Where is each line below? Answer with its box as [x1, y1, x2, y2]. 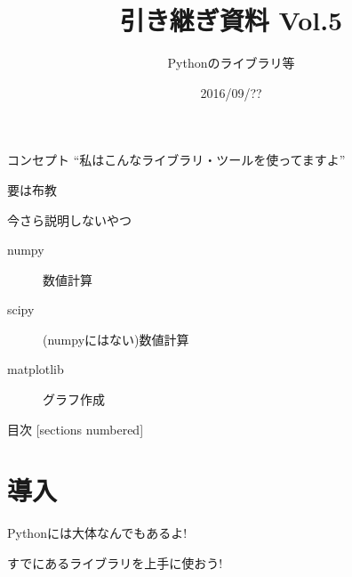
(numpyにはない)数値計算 [43, 329, 189, 348]
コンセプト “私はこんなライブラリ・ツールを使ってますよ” [7, 150, 346, 169]
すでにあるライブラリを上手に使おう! [7, 553, 223, 572]
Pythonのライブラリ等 [167, 53, 295, 72]
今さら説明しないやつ [7, 210, 132, 229]
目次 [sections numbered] [7, 419, 144, 438]
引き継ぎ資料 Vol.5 [119, 2, 343, 38]
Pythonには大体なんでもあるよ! [7, 524, 188, 542]
